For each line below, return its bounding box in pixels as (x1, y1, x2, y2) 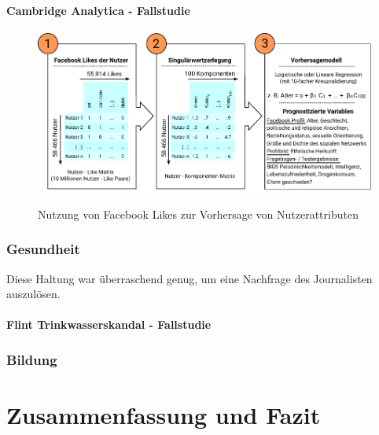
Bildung (6, 349, 57, 369)
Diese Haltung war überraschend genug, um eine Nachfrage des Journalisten (6, 270, 373, 286)
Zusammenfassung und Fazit (6, 398, 321, 430)
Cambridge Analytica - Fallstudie (6, 2, 190, 18)
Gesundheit (6, 239, 80, 259)
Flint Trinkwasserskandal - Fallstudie (6, 316, 212, 333)
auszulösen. (6, 286, 61, 302)
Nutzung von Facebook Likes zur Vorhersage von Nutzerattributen (38, 205, 359, 222)
